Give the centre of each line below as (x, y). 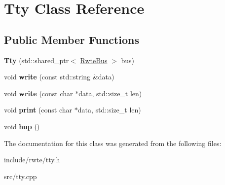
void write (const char (38, 93)
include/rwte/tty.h (32, 160)
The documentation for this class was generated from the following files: (113, 143)
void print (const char (38, 110)
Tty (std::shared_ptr (37, 60)
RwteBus (94, 60)
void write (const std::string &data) (59, 77)
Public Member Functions (72, 39)
